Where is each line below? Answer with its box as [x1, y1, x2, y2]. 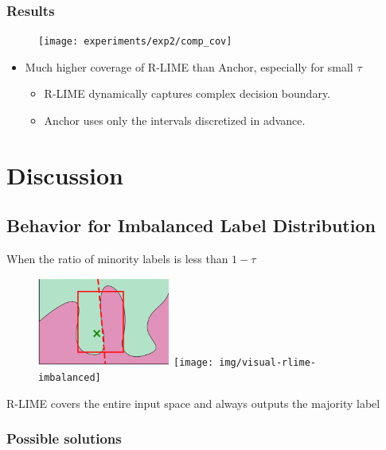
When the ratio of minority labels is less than [6, 250, 228, 267]
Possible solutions [6, 429, 122, 448]
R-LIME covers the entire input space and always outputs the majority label [6, 394, 380, 411]
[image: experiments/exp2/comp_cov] [38, 36, 232, 48]
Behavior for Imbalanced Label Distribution [6, 213, 376, 238]
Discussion [6, 158, 123, 191]
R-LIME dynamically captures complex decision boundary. [44, 85, 331, 102]
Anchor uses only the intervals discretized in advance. [44, 112, 306, 129]
